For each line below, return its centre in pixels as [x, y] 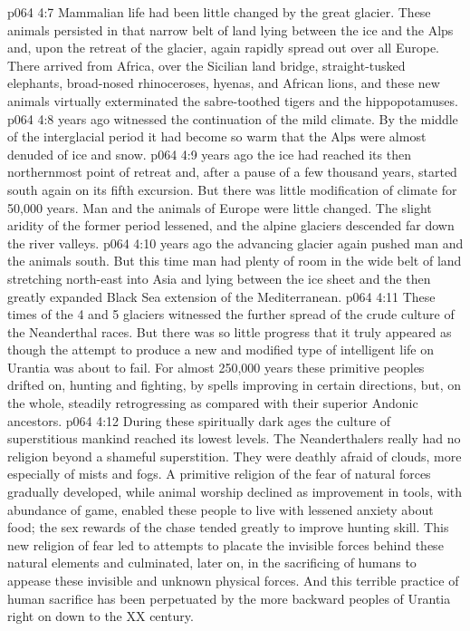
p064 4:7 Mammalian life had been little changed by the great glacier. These [219, 12]
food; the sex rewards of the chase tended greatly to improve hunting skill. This [228, 527]
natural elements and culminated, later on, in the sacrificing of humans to [212, 563]
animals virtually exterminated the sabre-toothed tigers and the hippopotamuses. [233, 100]
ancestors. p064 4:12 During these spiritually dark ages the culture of [199, 420]
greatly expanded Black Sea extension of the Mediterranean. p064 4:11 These [221, 296]
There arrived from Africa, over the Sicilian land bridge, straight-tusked [206, 65]
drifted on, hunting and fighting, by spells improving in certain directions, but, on [234, 385]
